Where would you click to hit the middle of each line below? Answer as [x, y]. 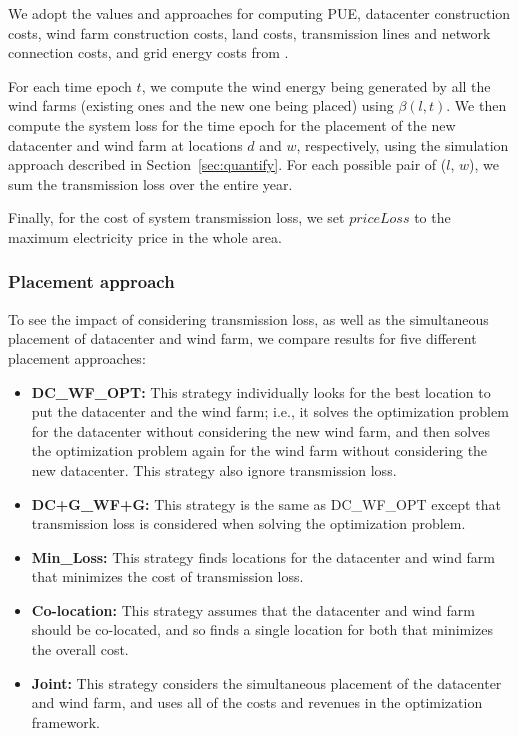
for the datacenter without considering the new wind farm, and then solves [260, 430]
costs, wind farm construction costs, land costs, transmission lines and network [249, 32]
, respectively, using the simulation [402, 144]
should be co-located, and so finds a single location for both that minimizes [262, 629]
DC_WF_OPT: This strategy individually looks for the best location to [261, 391]
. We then [476, 105]
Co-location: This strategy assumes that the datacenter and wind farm [253, 609]
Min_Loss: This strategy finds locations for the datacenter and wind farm [263, 556]
